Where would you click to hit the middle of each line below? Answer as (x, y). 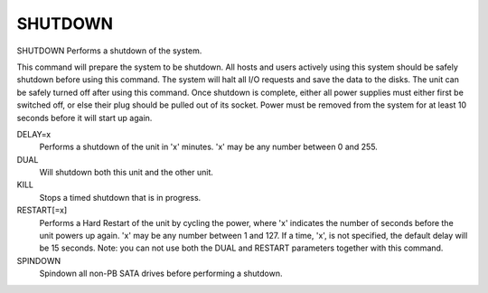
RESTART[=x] (42, 210)
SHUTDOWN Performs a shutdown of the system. (109, 51)
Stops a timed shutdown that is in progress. (120, 197)
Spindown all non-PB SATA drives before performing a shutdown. (161, 274)
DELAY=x (34, 134)
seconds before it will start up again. (84, 118)
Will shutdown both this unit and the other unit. (127, 173)
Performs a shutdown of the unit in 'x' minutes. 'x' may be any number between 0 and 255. (209, 147)
